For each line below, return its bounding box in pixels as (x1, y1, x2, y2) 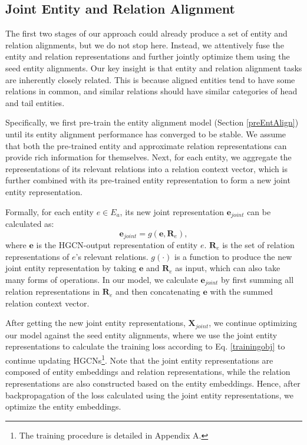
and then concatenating (115, 285, 200, 298)
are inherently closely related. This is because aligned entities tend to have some (5, 73, 295, 85)
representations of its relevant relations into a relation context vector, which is (5, 162, 288, 174)
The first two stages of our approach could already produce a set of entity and (5, 27, 288, 39)
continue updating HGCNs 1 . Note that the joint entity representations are (5, 352, 273, 366)
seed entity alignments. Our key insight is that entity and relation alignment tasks (5, 61, 302, 74)
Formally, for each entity (5, 205, 94, 217)
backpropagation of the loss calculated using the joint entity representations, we (5, 388, 293, 401)
